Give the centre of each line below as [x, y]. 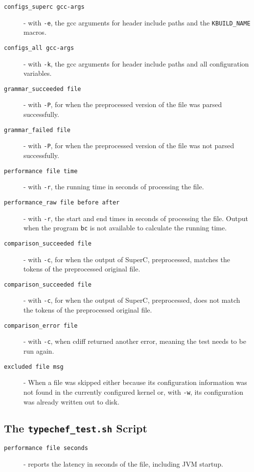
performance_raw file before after [62, 202]
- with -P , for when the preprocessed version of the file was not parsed [129, 146]
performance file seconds [46, 448]
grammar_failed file [37, 130]
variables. [38, 73]
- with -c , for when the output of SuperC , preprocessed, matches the [127, 259]
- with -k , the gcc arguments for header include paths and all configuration [136, 63]
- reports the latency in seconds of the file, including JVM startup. [123, 463]
